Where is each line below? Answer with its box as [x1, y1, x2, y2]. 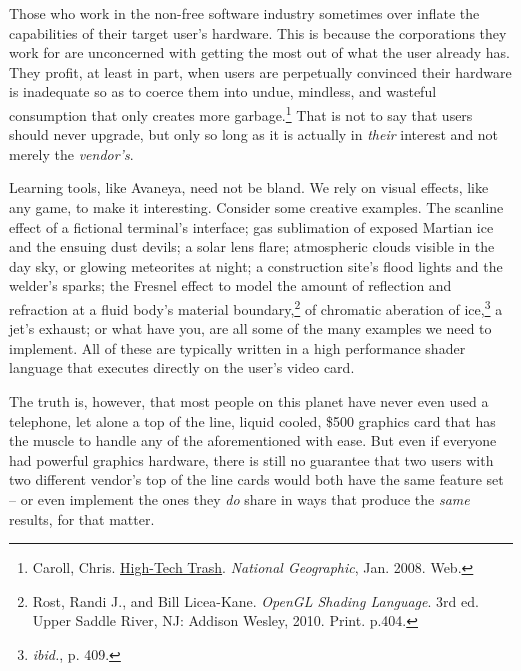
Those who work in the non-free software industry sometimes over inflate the [9, 3, 480, 23]
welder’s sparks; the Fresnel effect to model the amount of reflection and [9, 275, 452, 296]
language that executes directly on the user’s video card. [9, 357, 355, 378]
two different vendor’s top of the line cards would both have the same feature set [9, 469, 504, 490]
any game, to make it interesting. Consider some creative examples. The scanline [9, 197, 504, 217]
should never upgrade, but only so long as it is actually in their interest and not [9, 124, 499, 145]
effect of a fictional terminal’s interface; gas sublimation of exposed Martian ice [9, 216, 494, 237]
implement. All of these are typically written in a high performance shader [9, 337, 466, 358]
